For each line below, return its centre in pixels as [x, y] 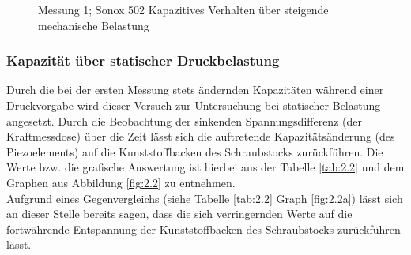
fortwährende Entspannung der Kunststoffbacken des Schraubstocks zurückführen [204, 229]
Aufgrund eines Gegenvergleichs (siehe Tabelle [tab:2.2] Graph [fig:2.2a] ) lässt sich [205, 198]
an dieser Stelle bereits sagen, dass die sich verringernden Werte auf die [179, 214]
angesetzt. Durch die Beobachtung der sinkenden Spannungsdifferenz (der [184, 120]
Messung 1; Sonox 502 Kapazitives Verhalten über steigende [183, 9]
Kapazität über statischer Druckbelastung [143, 60]
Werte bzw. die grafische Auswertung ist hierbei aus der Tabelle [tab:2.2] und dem [205, 167]
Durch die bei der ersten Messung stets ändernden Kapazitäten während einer [195, 90]
